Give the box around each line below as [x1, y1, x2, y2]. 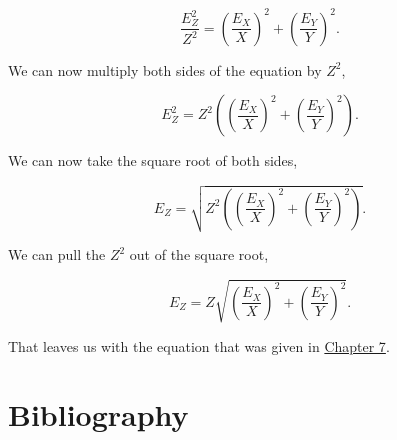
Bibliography [8, 394, 189, 435]
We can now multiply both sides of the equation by [8, 59, 322, 80]
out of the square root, [129, 244, 269, 265]
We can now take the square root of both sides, [8, 150, 298, 171]
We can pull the [8, 244, 106, 265]
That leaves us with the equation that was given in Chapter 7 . [8, 335, 390, 356]
